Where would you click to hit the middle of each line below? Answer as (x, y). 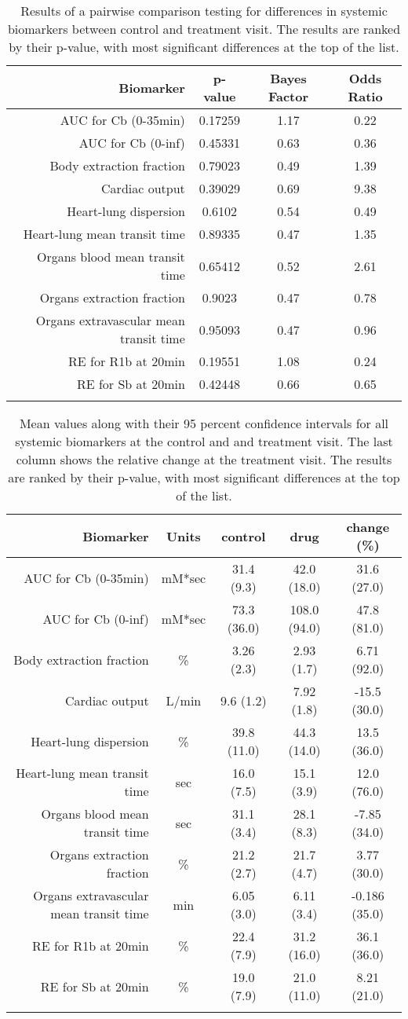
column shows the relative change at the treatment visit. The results (204, 459)
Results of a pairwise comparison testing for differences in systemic (204, 11)
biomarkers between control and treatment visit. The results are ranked (204, 29)
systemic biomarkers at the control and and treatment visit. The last (204, 441)
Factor (288, 96)
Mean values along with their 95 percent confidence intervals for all (204, 423)
